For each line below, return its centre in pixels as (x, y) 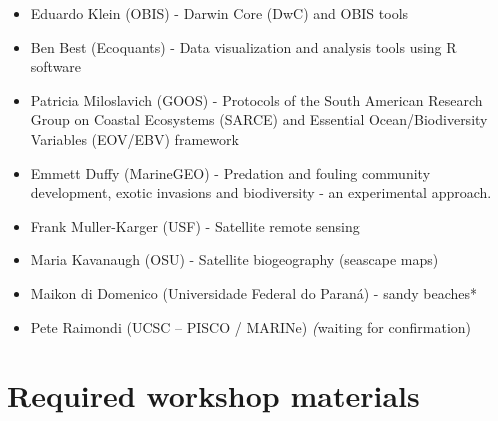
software (56, 66)
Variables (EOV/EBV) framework (134, 138)
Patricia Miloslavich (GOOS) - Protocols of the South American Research (256, 99)
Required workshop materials (213, 395)
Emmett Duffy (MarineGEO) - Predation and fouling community (230, 172)
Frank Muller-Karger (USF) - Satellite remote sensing (195, 225)
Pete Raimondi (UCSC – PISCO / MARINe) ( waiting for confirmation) (251, 326)
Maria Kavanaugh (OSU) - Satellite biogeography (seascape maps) (234, 259)
